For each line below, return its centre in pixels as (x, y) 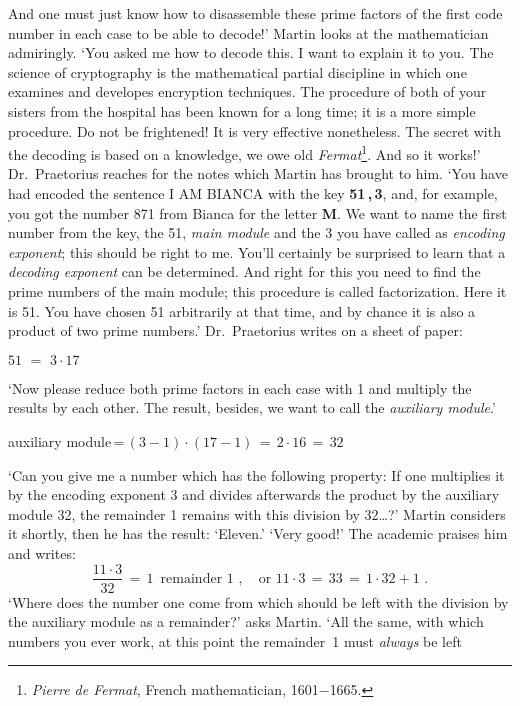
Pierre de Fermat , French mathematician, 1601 (175, 689)
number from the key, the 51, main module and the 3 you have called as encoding (256, 232)
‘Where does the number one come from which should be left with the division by (258, 601)
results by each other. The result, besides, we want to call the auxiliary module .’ (252, 407)
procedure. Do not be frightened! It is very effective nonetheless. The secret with (254, 130)
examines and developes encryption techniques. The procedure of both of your (247, 91)
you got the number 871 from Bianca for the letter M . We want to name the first (257, 212)
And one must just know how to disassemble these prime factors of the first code (255, 13)
